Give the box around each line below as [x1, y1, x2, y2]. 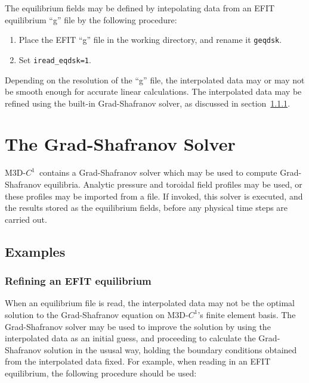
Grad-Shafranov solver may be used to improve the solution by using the [5, 320, 271, 332]
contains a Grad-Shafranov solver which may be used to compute [39, 166, 277, 179]
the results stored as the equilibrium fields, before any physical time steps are [5, 201, 288, 214]
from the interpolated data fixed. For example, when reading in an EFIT [5, 355, 271, 368]
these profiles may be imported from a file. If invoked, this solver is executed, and [5, 189, 303, 202]
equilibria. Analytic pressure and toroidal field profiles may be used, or [44, 178, 302, 190]
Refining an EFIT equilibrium [5, 273, 152, 288]
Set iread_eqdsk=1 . [18, 53, 91, 66]
